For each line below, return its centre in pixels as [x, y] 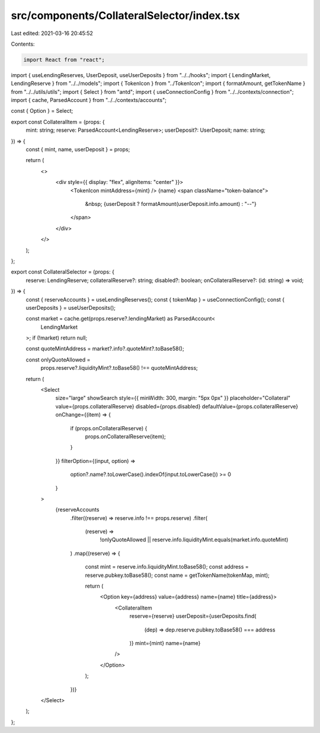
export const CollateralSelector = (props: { [63, 272]
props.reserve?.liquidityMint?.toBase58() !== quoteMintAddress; [119, 368]
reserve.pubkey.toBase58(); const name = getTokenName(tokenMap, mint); [177, 575]
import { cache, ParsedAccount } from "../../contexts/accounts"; [89, 100]
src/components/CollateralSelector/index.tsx [125, 15]
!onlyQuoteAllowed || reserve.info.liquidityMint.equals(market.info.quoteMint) [194, 540]
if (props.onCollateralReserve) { [109, 428]
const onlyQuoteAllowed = [58, 360]
